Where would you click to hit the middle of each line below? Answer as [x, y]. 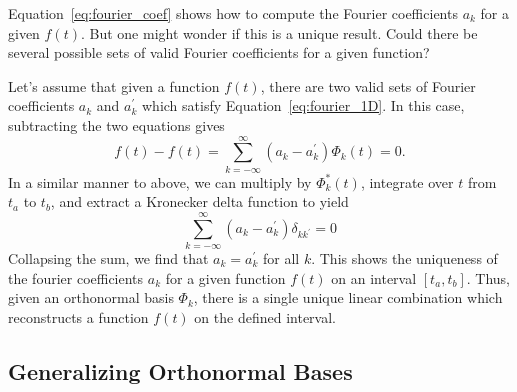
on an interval [374, 277]
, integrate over [407, 181]
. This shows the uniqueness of [404, 258]
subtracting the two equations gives [116, 124]
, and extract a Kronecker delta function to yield [199, 201]
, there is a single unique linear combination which [348, 297]
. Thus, [488, 277]
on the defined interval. [265, 316]
